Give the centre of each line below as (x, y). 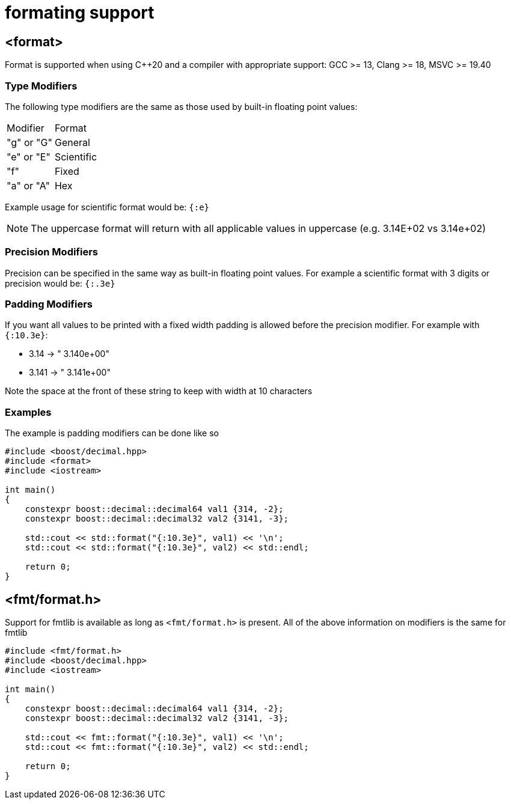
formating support (80, 13)
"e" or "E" (29, 157)
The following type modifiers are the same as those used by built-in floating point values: (181, 106)
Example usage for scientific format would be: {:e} (107, 207)
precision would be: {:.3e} (60, 283)
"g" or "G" (29, 142)
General (72, 142)
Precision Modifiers (52, 252)
